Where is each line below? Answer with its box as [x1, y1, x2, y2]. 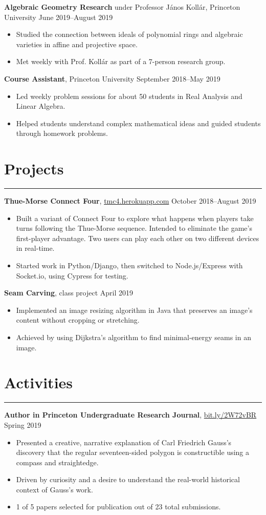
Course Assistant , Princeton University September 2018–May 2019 [4, 73, 220, 84]
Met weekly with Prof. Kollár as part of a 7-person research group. [16, 56, 226, 67]
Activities [4, 372, 73, 393]
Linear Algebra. [16, 101, 65, 111]
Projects [4, 158, 64, 179]
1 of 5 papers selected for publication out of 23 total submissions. [16, 501, 221, 512]
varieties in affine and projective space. [16, 38, 138, 49]
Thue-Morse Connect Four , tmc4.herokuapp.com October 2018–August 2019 [4, 195, 256, 206]
